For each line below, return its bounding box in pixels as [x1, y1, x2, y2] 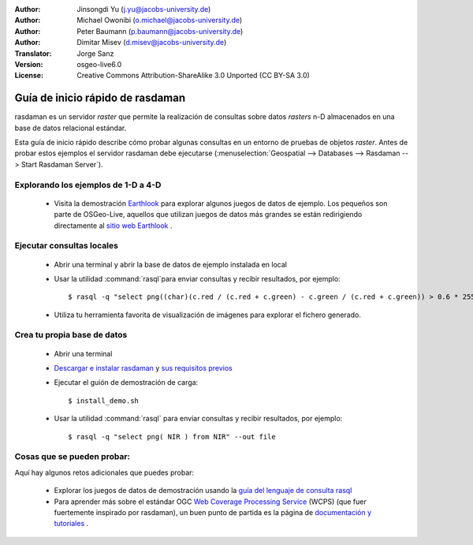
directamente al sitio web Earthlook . [54, 221, 173, 230]
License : [14, 71, 43, 80]
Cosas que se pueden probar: [14, 451, 130, 462]
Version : [14, 59, 43, 69]
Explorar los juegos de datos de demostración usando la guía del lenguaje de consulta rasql [54, 486, 352, 495]
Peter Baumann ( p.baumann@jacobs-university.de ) [76, 26, 244, 35]
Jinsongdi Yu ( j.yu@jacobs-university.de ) [76, 5, 211, 13]
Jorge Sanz [76, 48, 114, 58]
